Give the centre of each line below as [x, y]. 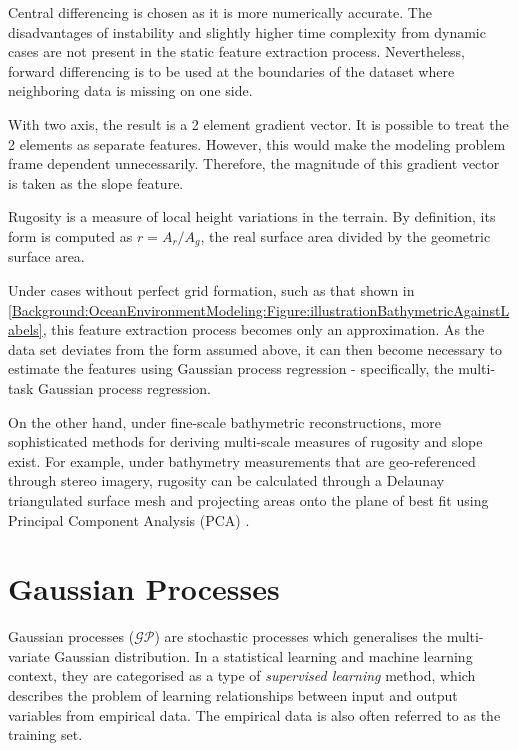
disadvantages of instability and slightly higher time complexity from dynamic [247, 31]
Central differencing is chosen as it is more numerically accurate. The [220, 12]
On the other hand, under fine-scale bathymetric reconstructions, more [224, 421]
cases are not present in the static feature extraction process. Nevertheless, [236, 51]
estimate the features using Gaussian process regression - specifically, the [231, 368]
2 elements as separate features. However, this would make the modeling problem [257, 143]
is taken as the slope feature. [96, 182]
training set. [45, 734]
